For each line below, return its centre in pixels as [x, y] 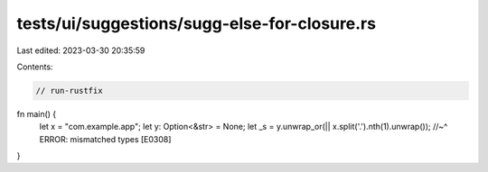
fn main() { [37, 113]
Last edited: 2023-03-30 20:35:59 [81, 50]
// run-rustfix [69, 91]
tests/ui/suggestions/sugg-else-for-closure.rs [197, 23]
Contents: [35, 67]
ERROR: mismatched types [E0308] [105, 139]
